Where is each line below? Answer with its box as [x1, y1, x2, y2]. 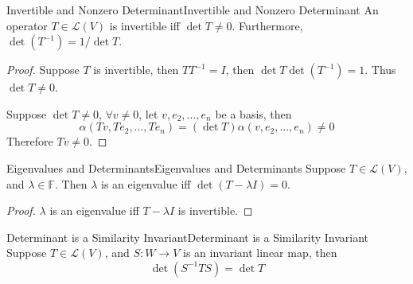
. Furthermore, [232, 17, 303, 33]
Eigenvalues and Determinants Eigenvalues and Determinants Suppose [6, 159, 346, 176]
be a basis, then [215, 105, 292, 122]
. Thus [364, 61, 396, 78]
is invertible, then [93, 61, 179, 78]
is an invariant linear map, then [183, 244, 337, 261]
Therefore [6, 133, 53, 150]
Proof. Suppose [6, 61, 80, 78]
